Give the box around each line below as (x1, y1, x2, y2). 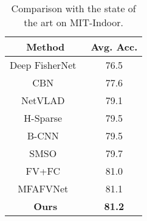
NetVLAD (21, 93, 65, 107)
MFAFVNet (18, 181, 69, 195)
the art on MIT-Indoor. (24, 15, 123, 29)
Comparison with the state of (11, 1, 136, 15)
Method (26, 40, 65, 54)
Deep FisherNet (10, 58, 77, 72)
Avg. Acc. (91, 40, 138, 54)
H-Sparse (24, 111, 63, 125)
